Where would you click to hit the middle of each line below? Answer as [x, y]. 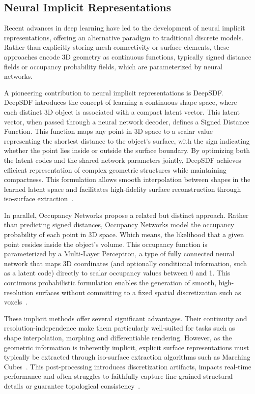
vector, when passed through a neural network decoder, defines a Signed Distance [127, 121]
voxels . [16, 302]
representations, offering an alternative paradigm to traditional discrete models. [124, 37]
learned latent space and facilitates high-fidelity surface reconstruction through [123, 189]
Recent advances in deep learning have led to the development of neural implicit [125, 28]
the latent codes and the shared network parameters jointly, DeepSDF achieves [123, 160]
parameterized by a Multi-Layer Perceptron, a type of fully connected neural [119, 254]
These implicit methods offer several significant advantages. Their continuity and [126, 318]
